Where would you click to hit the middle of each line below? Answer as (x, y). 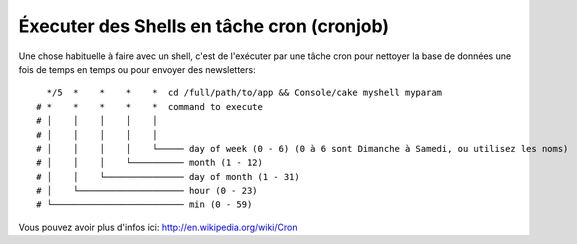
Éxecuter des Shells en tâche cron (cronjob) (204, 26)
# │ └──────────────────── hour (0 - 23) (147, 191)
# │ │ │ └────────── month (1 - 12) (150, 163)
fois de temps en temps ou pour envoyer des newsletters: (137, 69)
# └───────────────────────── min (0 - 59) (144, 204)
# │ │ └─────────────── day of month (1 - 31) (168, 176)
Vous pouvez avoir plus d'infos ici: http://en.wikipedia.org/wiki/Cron (158, 227)
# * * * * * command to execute (150, 106)
